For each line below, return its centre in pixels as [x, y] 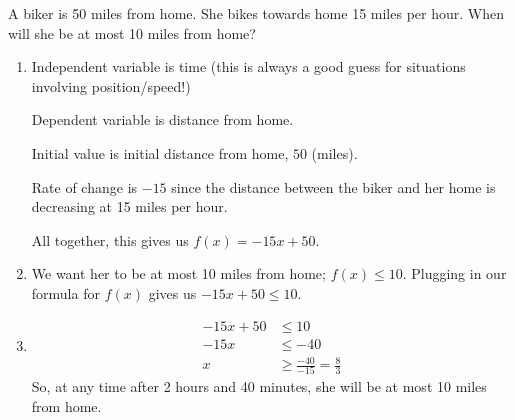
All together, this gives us [110, 239]
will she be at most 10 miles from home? [132, 32]
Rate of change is [84, 186]
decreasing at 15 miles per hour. [129, 206]
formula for [65, 292]
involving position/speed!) [111, 85]
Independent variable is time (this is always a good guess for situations [248, 66]
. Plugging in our [454, 273]
